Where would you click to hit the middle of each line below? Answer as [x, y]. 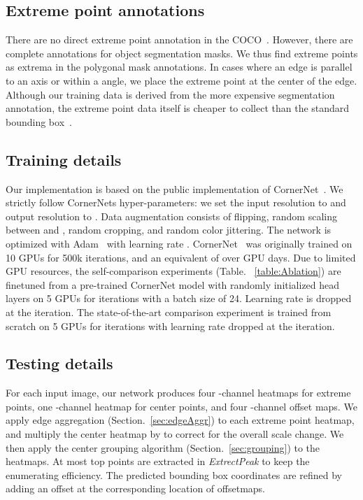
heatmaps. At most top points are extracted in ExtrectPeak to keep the [158, 461]
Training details [64, 159]
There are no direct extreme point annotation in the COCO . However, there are [179, 40]
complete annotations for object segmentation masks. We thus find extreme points [182, 53]
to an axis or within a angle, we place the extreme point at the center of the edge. [181, 80]
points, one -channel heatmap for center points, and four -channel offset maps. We [181, 406]
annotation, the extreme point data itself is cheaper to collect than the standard [178, 108]
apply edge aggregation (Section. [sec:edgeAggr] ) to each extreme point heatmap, [180, 420]
